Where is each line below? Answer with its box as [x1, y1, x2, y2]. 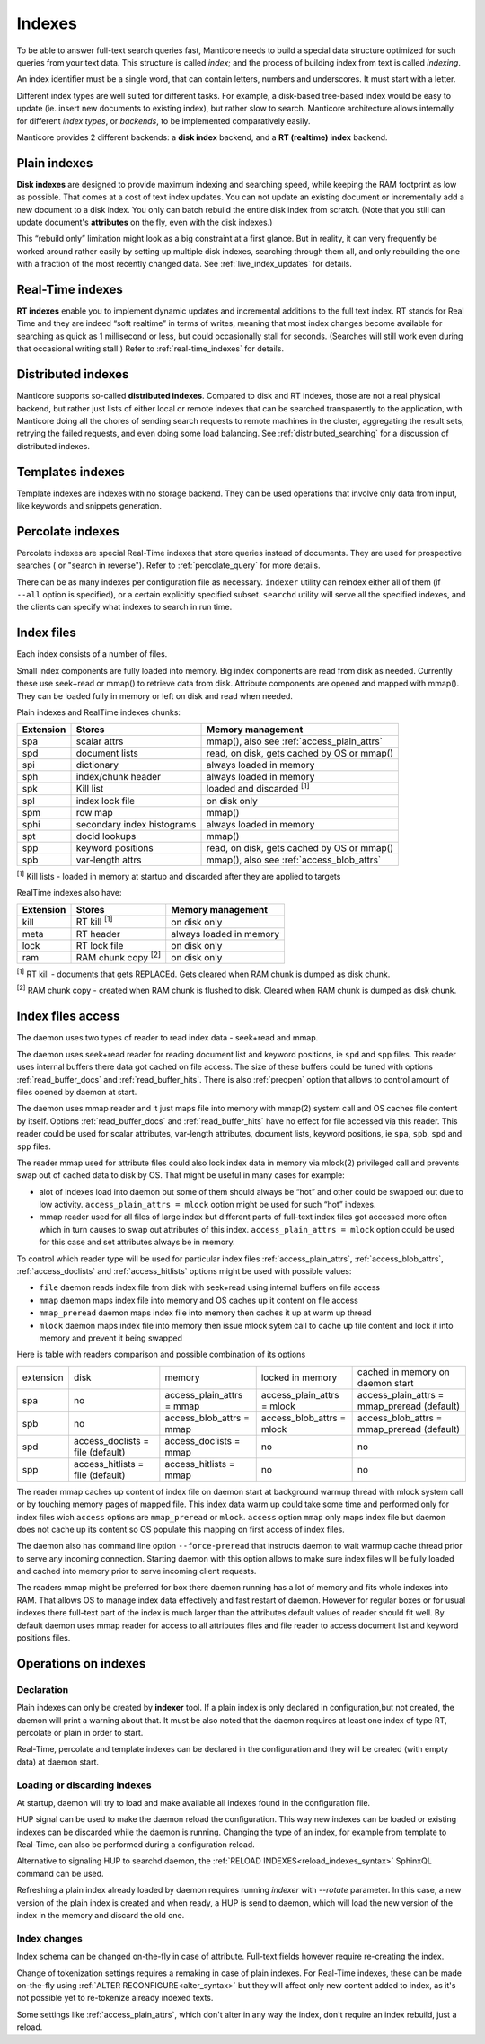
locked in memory [260, 1371, 338, 1384]
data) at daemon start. [16, 1756, 99, 1767]
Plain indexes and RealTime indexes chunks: [16, 706, 181, 718]
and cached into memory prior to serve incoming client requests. [16, 1566, 257, 1577]
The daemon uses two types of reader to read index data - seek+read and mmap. [16, 1032, 319, 1043]
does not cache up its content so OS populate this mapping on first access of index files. [16, 1524, 345, 1535]
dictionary [75, 759, 119, 772]
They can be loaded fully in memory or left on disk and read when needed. [16, 690, 294, 701]
